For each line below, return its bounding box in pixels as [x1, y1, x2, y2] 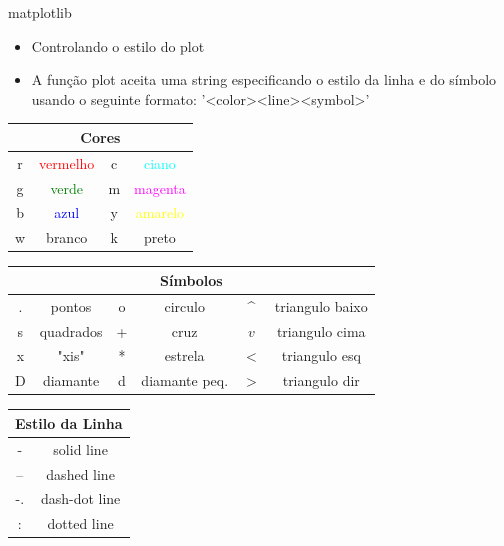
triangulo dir [282, 370, 360, 391]
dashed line [46, 463, 115, 484]
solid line [53, 438, 108, 459]
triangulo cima [276, 320, 366, 341]
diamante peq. [141, 370, 229, 391]
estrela [164, 345, 205, 366]
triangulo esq [281, 345, 361, 366]
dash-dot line [40, 488, 121, 509]
